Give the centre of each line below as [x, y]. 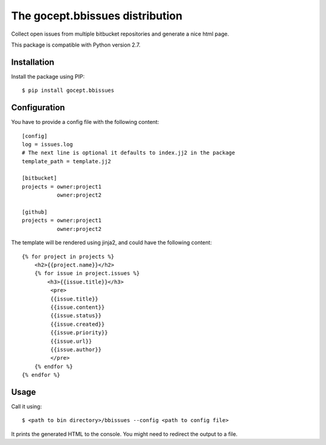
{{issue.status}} [76, 316]
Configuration [38, 108]
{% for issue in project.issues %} [87, 273]
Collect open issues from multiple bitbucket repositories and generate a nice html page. [120, 34]
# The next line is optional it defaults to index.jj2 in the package [129, 153]
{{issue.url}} [71, 341]
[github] [35, 212]
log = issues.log [47, 144]
